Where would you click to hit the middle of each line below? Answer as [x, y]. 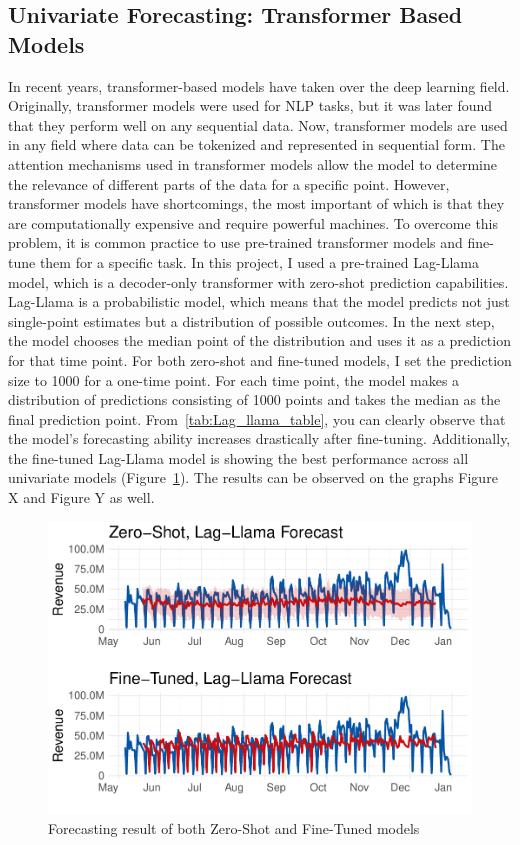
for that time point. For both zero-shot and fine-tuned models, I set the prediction [260, 359]
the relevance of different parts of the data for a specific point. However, [229, 183]
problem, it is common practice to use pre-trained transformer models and [235, 242]
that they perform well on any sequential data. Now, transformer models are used [258, 124]
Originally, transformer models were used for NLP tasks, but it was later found [250, 105]
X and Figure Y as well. [81, 497]
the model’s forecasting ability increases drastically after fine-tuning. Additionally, [259, 438]
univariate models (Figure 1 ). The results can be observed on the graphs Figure [253, 477]
